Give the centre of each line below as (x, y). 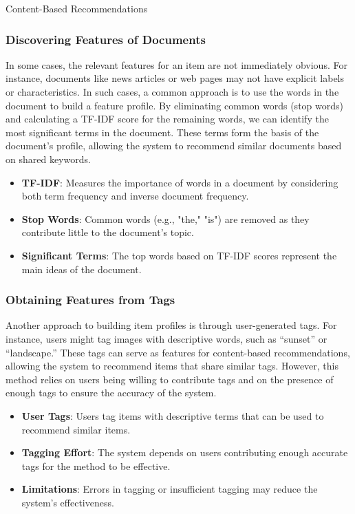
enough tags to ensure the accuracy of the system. (111, 393)
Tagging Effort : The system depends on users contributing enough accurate (185, 452)
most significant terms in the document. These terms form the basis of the (162, 132)
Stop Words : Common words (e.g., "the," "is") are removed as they (165, 218)
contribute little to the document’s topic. (108, 232)
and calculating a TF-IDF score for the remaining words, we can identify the (167, 119)
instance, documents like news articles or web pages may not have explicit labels (175, 78)
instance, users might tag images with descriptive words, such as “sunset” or (166, 338)
